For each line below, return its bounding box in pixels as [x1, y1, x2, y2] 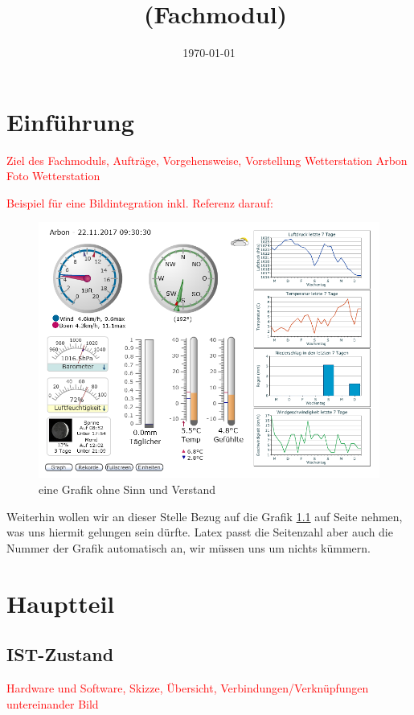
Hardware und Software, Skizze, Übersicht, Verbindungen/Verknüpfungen [6, 679, 369, 696]
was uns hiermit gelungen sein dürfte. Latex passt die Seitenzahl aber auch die [6, 524, 393, 540]
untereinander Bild [6, 695, 99, 712]
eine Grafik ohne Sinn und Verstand [39, 481, 216, 498]
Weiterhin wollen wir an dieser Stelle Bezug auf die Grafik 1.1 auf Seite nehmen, [6, 507, 403, 524]
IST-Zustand [6, 642, 114, 667]
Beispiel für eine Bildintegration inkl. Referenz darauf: [6, 194, 273, 211]
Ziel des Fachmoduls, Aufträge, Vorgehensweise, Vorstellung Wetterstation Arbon [6, 151, 408, 168]
